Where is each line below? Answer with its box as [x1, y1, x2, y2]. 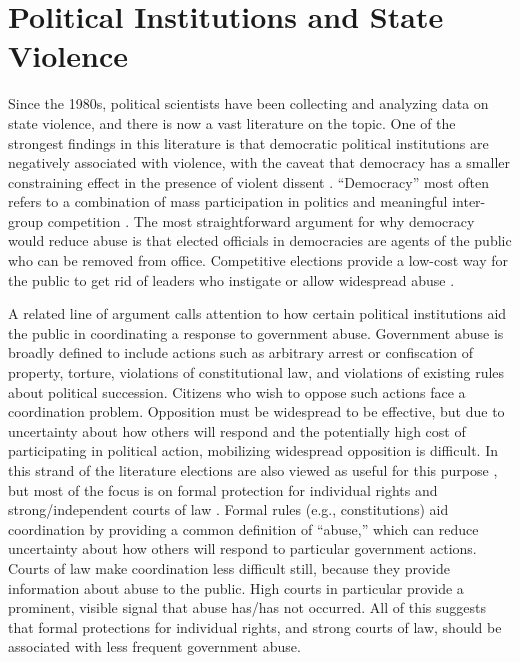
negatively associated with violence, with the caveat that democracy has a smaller [8, 152, 510, 173]
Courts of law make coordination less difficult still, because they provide [8, 557, 450, 578]
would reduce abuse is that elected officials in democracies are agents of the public [8, 230, 512, 251]
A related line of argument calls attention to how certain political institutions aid [8, 303, 507, 324]
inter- [452, 191, 486, 212]
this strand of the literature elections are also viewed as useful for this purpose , [8, 460, 498, 480]
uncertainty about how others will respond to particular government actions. [8, 538, 477, 559]
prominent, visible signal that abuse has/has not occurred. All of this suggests [8, 597, 486, 618]
